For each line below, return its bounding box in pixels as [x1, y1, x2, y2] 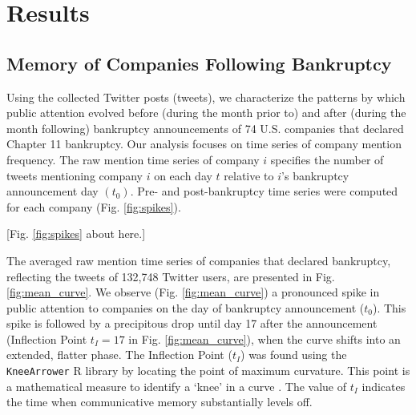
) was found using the [240, 346, 347, 363]
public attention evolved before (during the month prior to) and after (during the [6, 104, 406, 121]
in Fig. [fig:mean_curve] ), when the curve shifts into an [128, 330, 401, 347]
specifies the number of [270, 151, 384, 167]
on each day [154, 167, 212, 183]
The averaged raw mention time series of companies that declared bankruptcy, [6, 252, 391, 268]
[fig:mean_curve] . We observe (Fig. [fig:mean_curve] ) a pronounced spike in [6, 284, 380, 300]
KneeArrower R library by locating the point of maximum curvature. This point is [6, 362, 410, 379]
